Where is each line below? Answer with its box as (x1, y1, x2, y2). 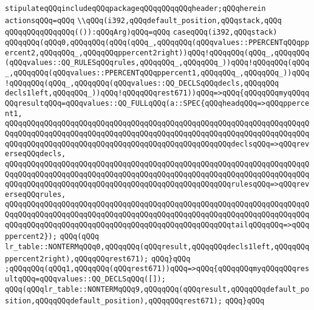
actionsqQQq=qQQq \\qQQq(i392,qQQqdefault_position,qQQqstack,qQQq (5, 16, 282, 25)
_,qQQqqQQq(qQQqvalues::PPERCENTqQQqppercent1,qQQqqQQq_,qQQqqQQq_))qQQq (5, 68, 310, 77)
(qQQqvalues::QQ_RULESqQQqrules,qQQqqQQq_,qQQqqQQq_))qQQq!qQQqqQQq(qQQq (5, 58, 310, 67)
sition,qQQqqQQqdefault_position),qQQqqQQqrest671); (5, 297, 222, 306)
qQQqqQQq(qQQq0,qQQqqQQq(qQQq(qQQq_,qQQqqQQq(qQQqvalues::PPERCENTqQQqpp (5, 38, 310, 47)
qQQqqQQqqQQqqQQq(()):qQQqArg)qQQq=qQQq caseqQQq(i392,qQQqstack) (5, 28, 278, 37)
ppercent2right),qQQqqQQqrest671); (5, 254, 149, 263)
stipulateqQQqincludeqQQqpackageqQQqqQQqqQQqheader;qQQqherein (5, 4, 266, 13)
